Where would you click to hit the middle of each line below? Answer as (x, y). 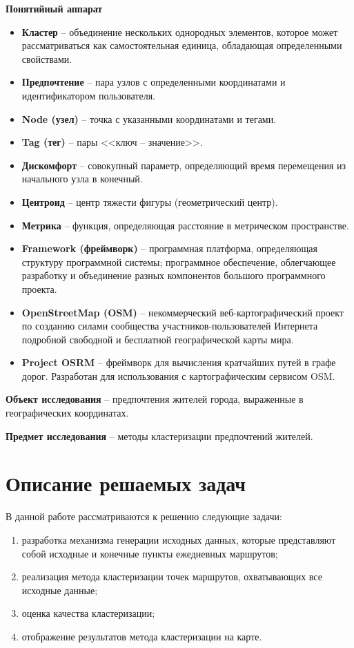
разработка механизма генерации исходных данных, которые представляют (179, 539)
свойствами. (47, 58)
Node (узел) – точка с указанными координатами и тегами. (149, 118)
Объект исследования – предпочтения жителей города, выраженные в (155, 399)
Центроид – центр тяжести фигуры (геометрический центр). (150, 201)
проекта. (39, 288)
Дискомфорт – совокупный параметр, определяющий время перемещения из (184, 165)
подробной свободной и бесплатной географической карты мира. (158, 339)
